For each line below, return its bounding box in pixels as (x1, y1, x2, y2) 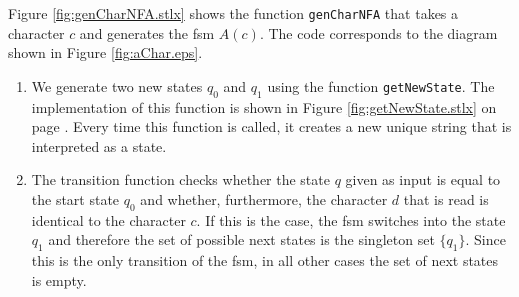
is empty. (31, 269, 87, 290)
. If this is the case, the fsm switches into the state (196, 209, 506, 230)
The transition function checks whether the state (31, 169, 330, 190)
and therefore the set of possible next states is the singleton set (48, 229, 435, 250)
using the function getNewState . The (267, 75, 495, 96)
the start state (31, 189, 120, 210)
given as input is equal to (345, 169, 501, 190)
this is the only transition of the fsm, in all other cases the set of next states (31, 250, 499, 271)
